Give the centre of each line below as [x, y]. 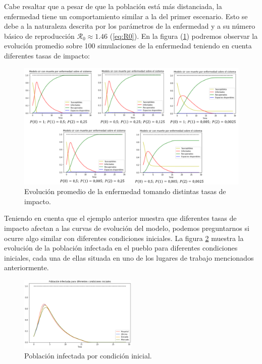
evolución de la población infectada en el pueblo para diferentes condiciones [121, 248]
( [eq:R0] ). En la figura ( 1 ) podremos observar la [184, 36]
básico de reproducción [39, 36]
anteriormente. [27, 267]
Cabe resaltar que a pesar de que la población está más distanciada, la [113, 6]
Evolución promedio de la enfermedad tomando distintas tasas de [125, 191]
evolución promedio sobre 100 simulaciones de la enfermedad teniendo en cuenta [128, 46]
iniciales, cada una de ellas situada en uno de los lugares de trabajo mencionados [129, 257]
